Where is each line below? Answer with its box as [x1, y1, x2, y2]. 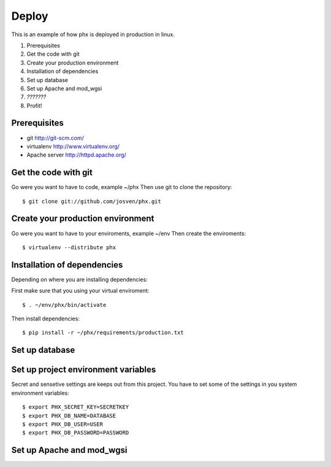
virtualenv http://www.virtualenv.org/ [26, 142, 120, 150]
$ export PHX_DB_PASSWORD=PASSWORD [22, 430, 129, 436]
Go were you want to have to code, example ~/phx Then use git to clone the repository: [11, 183, 232, 191]
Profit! [26, 102, 42, 109]
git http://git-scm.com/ [26, 134, 84, 141]
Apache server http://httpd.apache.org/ [26, 151, 127, 159]
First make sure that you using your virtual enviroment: [11, 287, 150, 295]
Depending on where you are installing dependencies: [11, 276, 148, 283]
